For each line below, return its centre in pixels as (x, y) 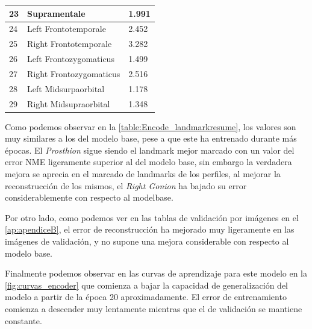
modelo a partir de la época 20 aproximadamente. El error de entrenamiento (146, 297)
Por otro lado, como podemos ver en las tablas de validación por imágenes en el (152, 217)
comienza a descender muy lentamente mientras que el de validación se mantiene (154, 308)
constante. (23, 320)
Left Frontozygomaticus (71, 59)
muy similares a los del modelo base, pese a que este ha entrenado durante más (151, 138)
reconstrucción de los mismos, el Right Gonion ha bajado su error (126, 185)
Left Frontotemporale (67, 29)
